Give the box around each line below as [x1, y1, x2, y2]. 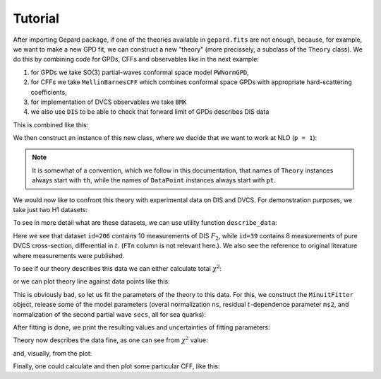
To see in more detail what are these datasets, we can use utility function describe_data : [13, 218, 278, 227]
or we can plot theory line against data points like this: [13, 277, 170, 286]
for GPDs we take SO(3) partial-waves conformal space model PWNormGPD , [30, 68, 250, 76]
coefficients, [30, 88, 67, 96]
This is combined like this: [13, 120, 89, 129]
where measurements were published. [13, 251, 125, 260]
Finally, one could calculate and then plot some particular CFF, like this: [13, 362, 220, 371]
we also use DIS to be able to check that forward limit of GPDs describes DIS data [30, 107, 270, 116]
